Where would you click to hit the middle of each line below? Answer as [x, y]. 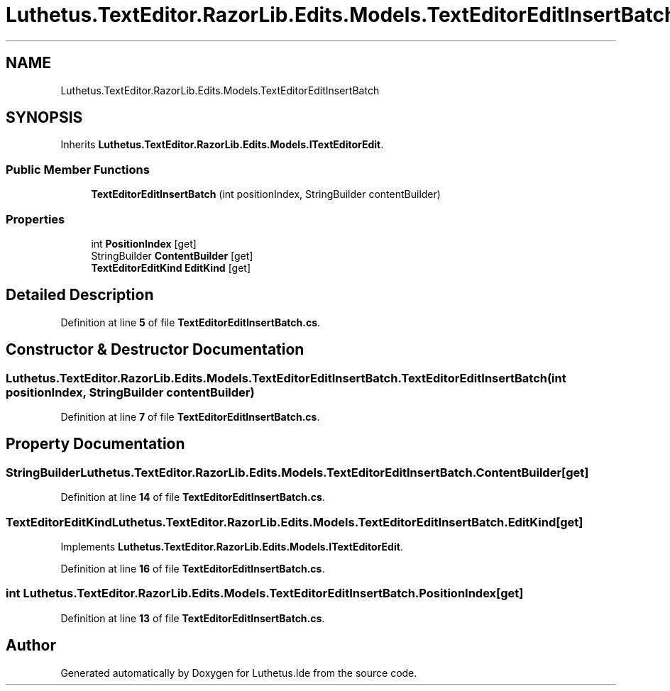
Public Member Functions [78, 169]
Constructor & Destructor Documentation [155, 350]
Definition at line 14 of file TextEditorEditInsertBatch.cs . [193, 497]
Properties [35, 219]
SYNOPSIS [44, 118]
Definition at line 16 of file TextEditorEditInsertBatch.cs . [193, 568]
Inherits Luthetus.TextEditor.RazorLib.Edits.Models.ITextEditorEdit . [222, 145]
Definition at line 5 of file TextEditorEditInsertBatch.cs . [191, 322]
